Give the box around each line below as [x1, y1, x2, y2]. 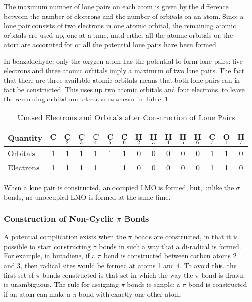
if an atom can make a [4, 288, 71, 299]
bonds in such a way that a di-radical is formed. [99, 241, 241, 251]
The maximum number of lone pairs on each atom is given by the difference [4, 1, 229, 11]
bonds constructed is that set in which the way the [42, 269, 193, 280]
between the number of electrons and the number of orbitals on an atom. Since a [4, 11, 244, 21]
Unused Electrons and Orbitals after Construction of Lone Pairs [17, 111, 235, 123]
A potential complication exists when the [4, 232, 126, 242]
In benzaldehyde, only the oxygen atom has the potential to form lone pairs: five [4, 55, 243, 66]
